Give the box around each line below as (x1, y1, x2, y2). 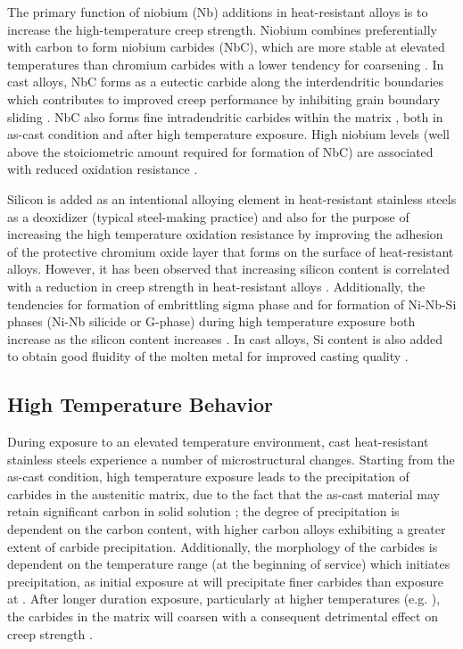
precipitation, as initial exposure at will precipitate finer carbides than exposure (7, 571, 444, 590)
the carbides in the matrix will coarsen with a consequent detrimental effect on (7, 607, 438, 626)
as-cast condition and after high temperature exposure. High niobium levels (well (7, 125, 450, 144)
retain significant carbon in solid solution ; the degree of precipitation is (7, 502, 400, 521)
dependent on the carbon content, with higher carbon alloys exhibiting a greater (7, 520, 446, 538)
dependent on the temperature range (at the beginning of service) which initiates (7, 555, 451, 573)
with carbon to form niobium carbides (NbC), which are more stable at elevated (7, 37, 445, 56)
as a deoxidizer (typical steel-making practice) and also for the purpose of (7, 207, 409, 226)
